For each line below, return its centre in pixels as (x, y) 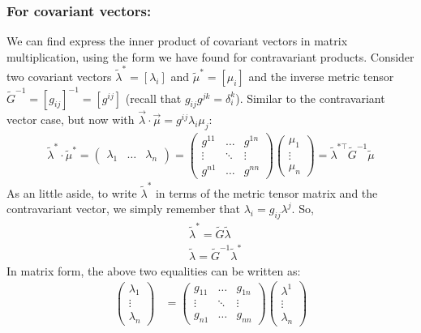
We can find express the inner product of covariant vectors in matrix (177, 41)
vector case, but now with (71, 119)
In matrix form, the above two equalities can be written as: (154, 270)
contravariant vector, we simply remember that (124, 209)
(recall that (153, 98)
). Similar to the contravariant (310, 98)
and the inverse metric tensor (321, 77)
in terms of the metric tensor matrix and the (266, 192)
